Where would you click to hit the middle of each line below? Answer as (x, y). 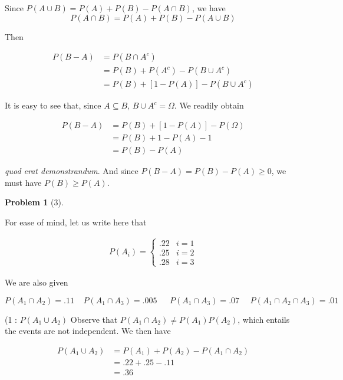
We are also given (37, 282)
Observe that (94, 319)
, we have (209, 8)
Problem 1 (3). (34, 202)
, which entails (264, 319)
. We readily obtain (209, 105)
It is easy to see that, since (53, 105)
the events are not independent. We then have (88, 331)
